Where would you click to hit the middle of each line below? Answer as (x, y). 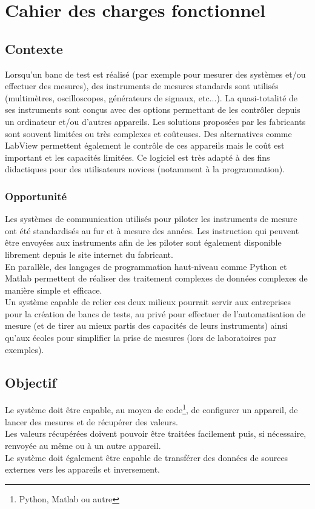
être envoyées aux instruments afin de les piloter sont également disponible (143, 242)
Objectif (31, 382)
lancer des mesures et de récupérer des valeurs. (92, 421)
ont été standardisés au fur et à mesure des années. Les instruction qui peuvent (152, 230)
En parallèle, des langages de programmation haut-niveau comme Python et (146, 266)
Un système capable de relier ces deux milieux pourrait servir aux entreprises (148, 302)
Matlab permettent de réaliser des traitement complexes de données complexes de (156, 278)
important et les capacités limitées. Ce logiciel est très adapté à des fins (138, 157)
